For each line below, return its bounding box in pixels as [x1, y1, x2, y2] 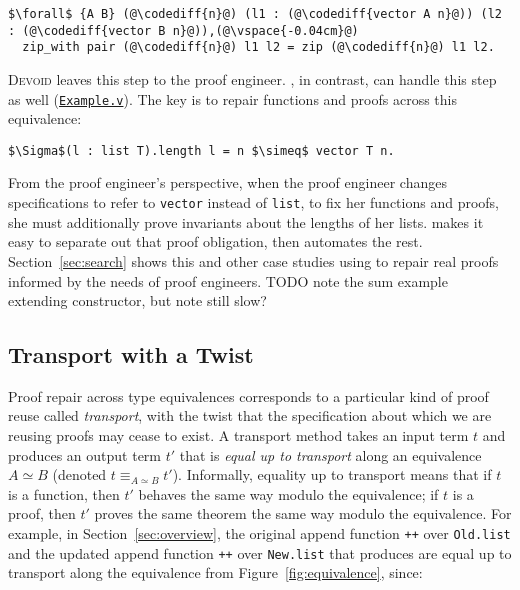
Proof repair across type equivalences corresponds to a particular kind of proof [8, 385, 489, 406]
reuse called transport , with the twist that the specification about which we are [8, 405, 492, 426]
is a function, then [8, 483, 120, 504]
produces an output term [8, 444, 162, 465]
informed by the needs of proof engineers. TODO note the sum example [8, 270, 448, 291]
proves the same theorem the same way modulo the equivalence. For [94, 503, 512, 524]
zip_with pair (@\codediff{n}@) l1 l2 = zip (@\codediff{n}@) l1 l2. [22, 40, 495, 55]
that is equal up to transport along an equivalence [179, 444, 482, 465]
